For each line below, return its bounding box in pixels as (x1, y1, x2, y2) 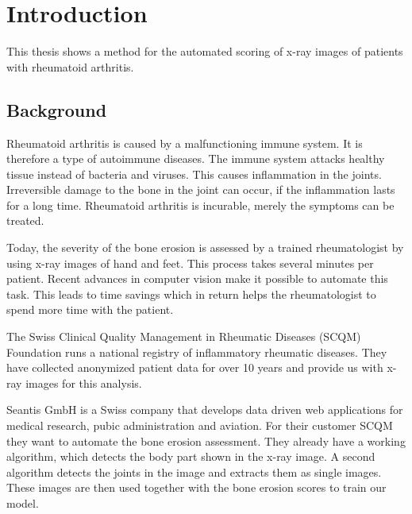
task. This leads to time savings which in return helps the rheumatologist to (6, 285, 376, 302)
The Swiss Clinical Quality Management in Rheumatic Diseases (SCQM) (6, 328, 361, 345)
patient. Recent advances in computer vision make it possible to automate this (6, 270, 388, 287)
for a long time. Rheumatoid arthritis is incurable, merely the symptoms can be (6, 196, 395, 213)
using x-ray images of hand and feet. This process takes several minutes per (6, 254, 374, 271)
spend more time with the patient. (6, 301, 174, 318)
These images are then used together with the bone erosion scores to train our (6, 479, 387, 496)
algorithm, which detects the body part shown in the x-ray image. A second (6, 448, 375, 465)
